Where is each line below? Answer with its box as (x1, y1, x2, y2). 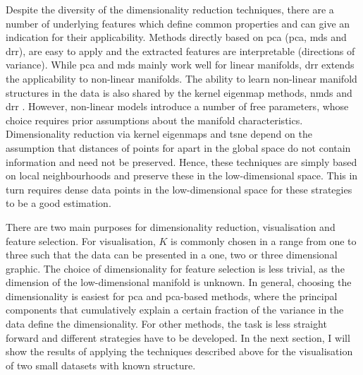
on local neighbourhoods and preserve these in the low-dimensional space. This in (6, 168, 358, 183)
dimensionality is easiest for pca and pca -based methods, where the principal (6, 288, 338, 303)
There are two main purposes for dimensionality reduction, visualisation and (6, 219, 336, 234)
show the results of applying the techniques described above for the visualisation (6, 344, 353, 359)
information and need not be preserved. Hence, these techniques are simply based (6, 154, 357, 169)
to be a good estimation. (6, 196, 111, 210)
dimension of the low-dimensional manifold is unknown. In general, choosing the (6, 275, 352, 290)
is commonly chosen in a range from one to (171, 233, 357, 248)
